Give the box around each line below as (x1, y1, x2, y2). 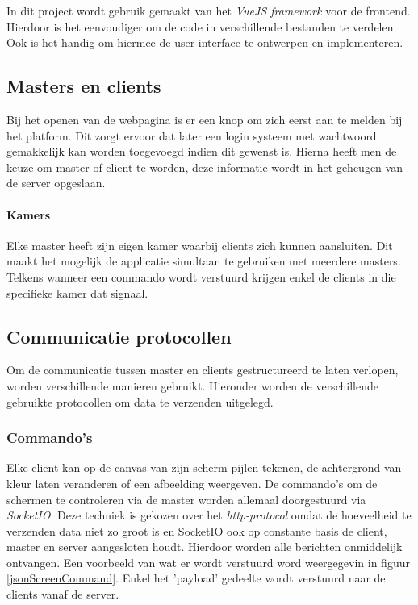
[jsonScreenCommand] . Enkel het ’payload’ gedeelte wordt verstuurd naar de (6, 570, 386, 586)
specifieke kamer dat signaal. (6, 284, 148, 301)
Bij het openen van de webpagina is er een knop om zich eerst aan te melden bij (6, 111, 403, 127)
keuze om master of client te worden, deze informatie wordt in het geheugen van (6, 158, 403, 175)
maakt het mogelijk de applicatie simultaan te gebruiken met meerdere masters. (6, 252, 401, 269)
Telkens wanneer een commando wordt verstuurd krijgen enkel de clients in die (6, 268, 396, 285)
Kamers (6, 206, 51, 223)
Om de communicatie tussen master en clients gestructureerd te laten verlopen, (6, 361, 399, 378)
